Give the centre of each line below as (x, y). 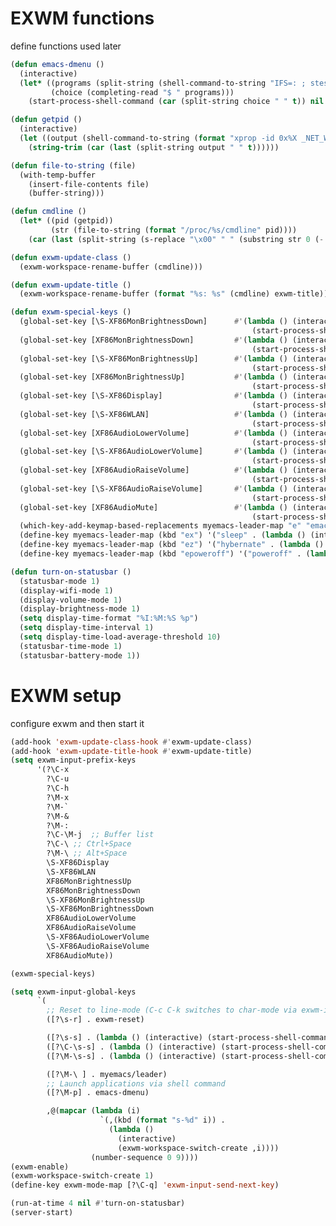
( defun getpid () (46, 120)
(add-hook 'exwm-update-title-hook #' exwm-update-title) (131, 751)
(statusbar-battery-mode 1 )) (80, 655)
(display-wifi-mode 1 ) (66, 590)
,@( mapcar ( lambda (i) (93, 1111)
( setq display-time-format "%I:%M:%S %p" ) (109, 618)
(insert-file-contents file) (89, 184)
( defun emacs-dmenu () (57, 64)
